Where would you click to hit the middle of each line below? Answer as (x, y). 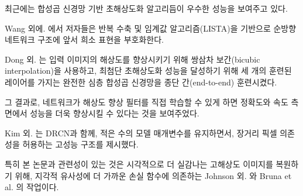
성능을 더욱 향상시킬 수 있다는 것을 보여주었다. (115, 113)
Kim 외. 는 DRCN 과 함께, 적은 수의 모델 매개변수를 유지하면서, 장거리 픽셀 (141, 133)
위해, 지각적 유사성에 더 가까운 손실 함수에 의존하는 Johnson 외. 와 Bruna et (153, 175)
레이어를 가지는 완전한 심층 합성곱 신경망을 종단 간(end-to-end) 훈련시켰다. (141, 82)
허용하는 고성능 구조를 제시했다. (80, 144)
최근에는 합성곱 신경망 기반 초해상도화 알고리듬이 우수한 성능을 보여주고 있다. (146, 8)
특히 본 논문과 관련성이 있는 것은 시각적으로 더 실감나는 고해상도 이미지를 (139, 164)
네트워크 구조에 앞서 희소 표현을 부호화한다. (84, 39)
